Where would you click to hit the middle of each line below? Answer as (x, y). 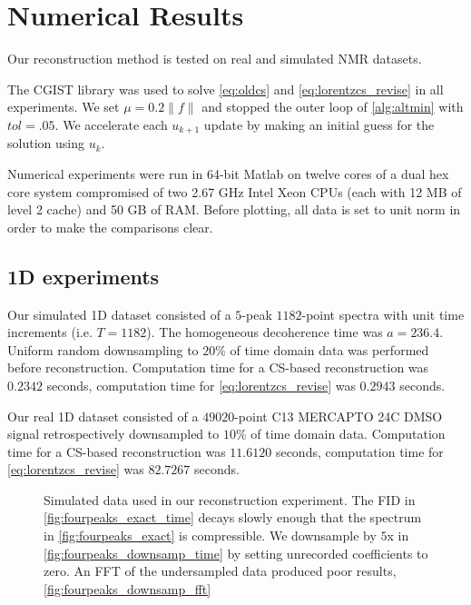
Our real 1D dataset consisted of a (103, 416)
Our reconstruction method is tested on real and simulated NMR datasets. (215, 59)
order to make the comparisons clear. (110, 227)
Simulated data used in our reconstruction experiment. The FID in (230, 499)
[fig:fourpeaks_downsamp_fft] (128, 588)
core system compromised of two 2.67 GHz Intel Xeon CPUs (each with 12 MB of (235, 191)
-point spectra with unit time (383, 314)
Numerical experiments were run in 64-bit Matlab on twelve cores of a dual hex (228, 173)
